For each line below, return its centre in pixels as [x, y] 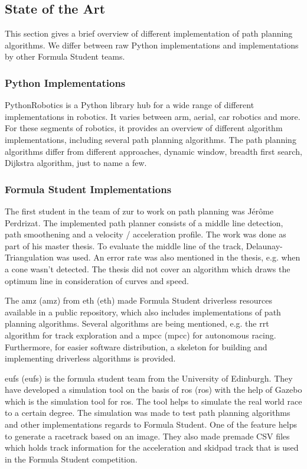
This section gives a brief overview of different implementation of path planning [149, 33]
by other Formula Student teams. [65, 56]
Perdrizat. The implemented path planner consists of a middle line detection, [144, 222]
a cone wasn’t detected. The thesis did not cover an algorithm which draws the [148, 268]
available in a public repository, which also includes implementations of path [143, 312]
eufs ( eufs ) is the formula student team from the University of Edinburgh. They [149, 378]
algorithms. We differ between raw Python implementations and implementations [152, 45]
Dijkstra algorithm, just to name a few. [76, 163]
